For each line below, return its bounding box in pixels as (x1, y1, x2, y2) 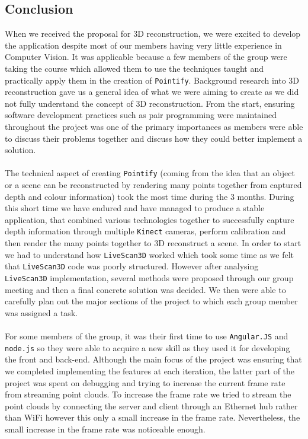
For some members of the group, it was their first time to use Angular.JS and (5, 330, 288, 342)
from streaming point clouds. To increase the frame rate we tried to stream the (5, 388, 291, 400)
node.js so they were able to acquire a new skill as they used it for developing (5, 341, 290, 354)
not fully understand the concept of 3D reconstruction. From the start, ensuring (5, 97, 295, 109)
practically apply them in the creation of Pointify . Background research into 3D (5, 74, 300, 86)
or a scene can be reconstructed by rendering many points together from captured (5, 179, 302, 191)
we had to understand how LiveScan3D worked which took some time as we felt (5, 248, 294, 260)
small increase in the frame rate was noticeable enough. (5, 422, 206, 435)
